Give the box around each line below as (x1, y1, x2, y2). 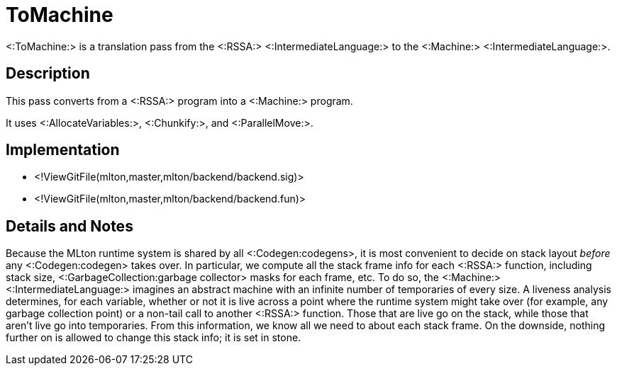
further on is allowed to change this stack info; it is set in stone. (6, 331, 301, 344)
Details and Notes (6, 217, 133, 235)
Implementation (6, 141, 120, 159)
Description (6, 64, 90, 83)
